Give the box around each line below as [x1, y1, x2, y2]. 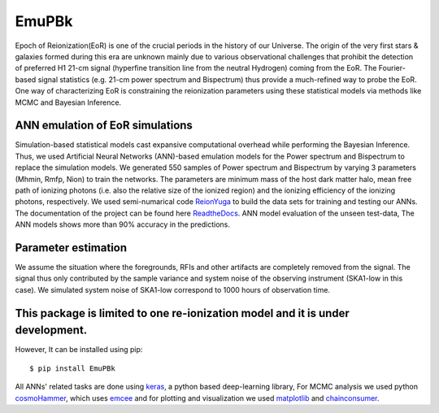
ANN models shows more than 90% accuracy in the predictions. [15, 220, 231, 229]
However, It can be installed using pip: [15, 345, 143, 354]
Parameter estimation [15, 241, 128, 254]
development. [15, 324, 88, 337]
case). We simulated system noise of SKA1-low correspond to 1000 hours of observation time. [15, 285, 331, 294]
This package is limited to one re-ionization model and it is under [15, 306, 350, 320]
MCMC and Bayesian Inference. [15, 98, 122, 107]
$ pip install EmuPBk [29, 363, 115, 373]
